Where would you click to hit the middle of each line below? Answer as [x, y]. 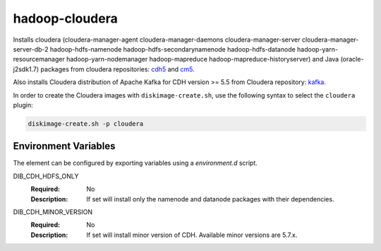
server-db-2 [31, 49]
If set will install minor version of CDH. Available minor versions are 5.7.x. [192, 235]
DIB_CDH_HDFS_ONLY [46, 176]
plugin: [23, 105]
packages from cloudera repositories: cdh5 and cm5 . [118, 69]
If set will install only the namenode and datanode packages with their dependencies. [210, 199]
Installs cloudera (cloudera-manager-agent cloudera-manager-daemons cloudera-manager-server [157, 40]
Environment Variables [64, 146]
